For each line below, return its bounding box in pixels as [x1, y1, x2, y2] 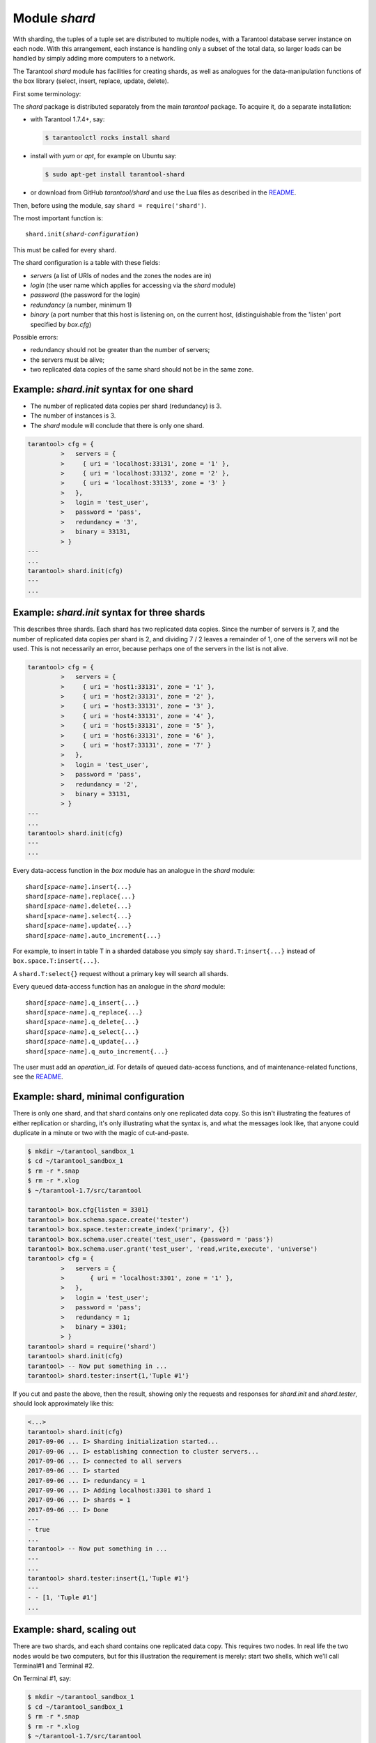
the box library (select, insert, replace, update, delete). [13, 77, 169, 85]
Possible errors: [13, 333, 58, 341]
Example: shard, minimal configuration [13, 1091, 185, 1103]
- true [27, 1525, 50, 1533]
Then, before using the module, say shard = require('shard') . [13, 201, 207, 209]
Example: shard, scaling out [13, 1624, 136, 1636]
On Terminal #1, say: [13, 1674, 72, 1683]
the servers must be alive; [30, 356, 105, 364]
